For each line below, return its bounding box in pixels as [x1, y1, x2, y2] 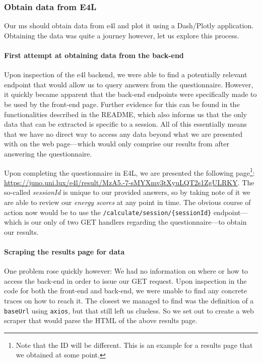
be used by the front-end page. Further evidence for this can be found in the [4, 98, 240, 109]
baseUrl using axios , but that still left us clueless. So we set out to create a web [4, 305, 254, 316]
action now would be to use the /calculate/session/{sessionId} [4, 206, 212, 217]
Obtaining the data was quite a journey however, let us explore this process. [4, 30, 239, 40]
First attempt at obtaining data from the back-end [4, 50, 184, 60]
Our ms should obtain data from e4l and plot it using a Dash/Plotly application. [4, 20, 254, 31]
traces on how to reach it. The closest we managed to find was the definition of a [4, 295, 254, 305]
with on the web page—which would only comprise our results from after [4, 138, 229, 149]
